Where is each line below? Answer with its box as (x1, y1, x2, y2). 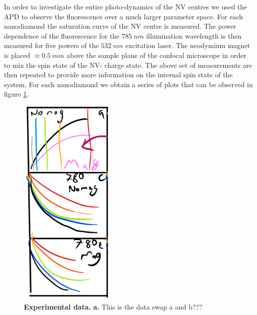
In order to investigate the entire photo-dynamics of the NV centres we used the (4, 1, 247, 11)
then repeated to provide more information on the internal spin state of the (4, 69, 233, 80)
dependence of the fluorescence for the (4, 30, 120, 41)
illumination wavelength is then (146, 30, 242, 41)
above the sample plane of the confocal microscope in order (66, 50, 247, 60)
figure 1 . (4, 89, 29, 99)
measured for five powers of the (4, 40, 99, 51)
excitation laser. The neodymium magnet (125, 40, 251, 51)
